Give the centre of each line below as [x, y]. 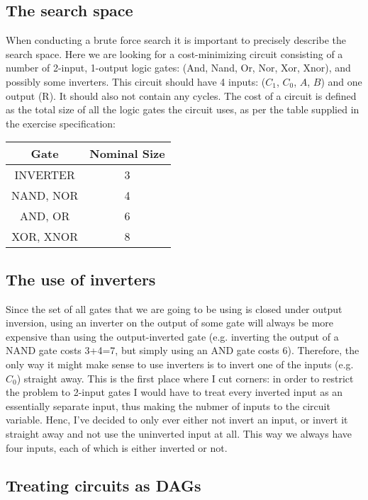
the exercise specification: [61, 123]
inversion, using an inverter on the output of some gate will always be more [170, 323]
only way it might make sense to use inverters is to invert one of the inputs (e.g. [180, 364]
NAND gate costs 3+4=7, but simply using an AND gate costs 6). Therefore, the [183, 350]
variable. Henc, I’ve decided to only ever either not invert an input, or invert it [177, 420]
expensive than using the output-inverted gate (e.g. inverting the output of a [172, 336]
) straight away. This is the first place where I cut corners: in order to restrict [185, 378]
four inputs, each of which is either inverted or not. [117, 447]
